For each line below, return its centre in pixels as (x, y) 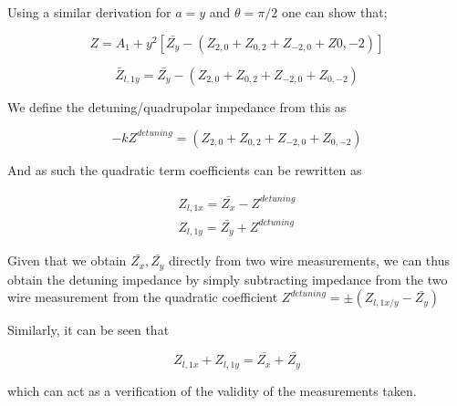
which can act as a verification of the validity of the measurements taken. (212, 390)
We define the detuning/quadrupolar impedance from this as (177, 106)
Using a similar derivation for (89, 12)
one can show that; (334, 12)
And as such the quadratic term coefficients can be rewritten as (185, 169)
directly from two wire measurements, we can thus (309, 260)
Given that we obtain (67, 260)
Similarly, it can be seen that (88, 330)
